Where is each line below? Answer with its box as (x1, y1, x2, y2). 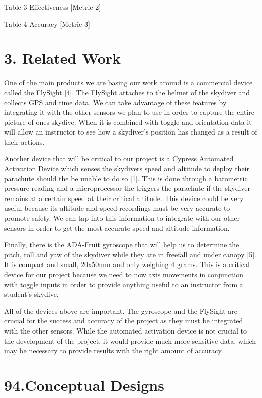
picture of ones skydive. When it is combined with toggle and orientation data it (4, 116, 252, 127)
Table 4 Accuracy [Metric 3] (4, 18, 90, 29)
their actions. (4, 136, 45, 147)
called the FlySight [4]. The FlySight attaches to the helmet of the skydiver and (4, 87, 250, 97)
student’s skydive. (4, 289, 59, 299)
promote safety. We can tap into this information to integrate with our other (4, 213, 240, 223)
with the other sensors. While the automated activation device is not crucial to (4, 325, 247, 336)
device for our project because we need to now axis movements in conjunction (4, 269, 243, 279)
